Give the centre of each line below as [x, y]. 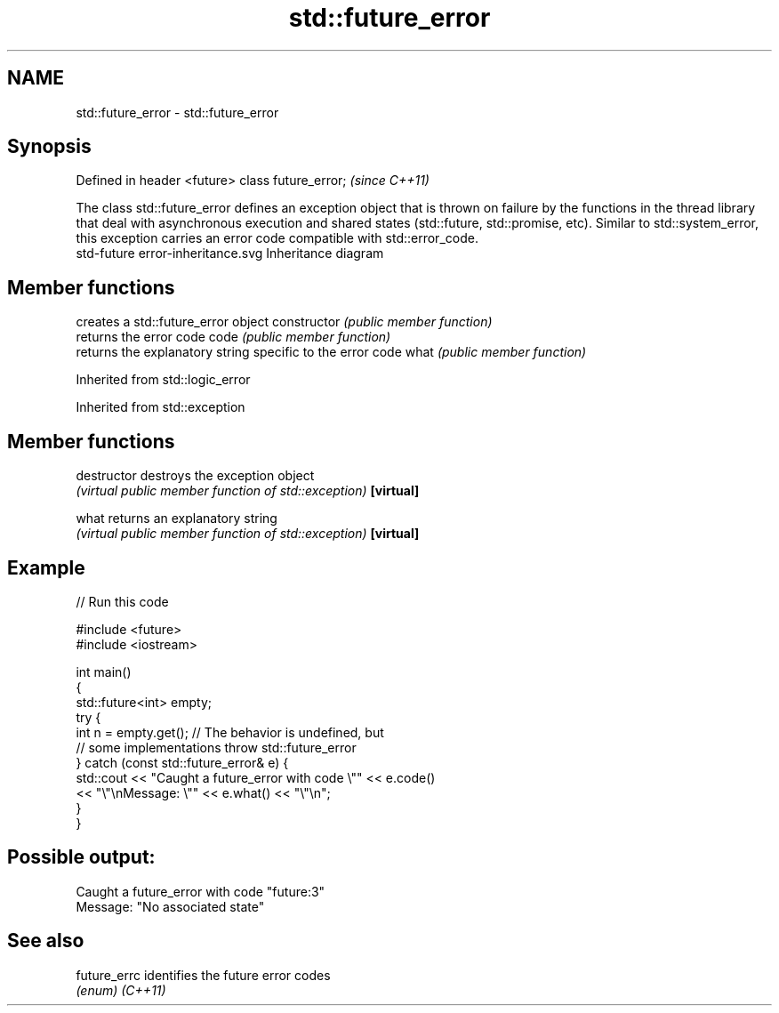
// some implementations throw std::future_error [216, 747]
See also [46, 941]
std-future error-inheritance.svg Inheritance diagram [230, 253]
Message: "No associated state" [170, 906]
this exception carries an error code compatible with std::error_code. [277, 238]
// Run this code [122, 601]
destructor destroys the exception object [195, 476]
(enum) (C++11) [121, 990]
